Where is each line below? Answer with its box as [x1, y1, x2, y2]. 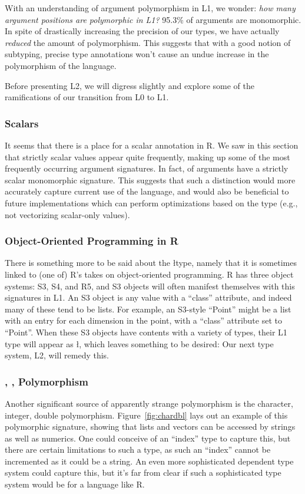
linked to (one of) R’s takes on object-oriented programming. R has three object [5, 268, 294, 280]
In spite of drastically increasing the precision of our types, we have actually [5, 25, 280, 37]
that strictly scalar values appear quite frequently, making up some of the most [5, 150, 290, 163]
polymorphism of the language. [5, 59, 117, 71]
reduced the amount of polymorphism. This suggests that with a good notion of [5, 36, 291, 48]
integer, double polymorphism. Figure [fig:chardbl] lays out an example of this [5, 409, 288, 421]
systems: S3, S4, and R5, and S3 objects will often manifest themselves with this [5, 279, 295, 292]
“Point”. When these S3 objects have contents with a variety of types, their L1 [5, 325, 287, 338]
